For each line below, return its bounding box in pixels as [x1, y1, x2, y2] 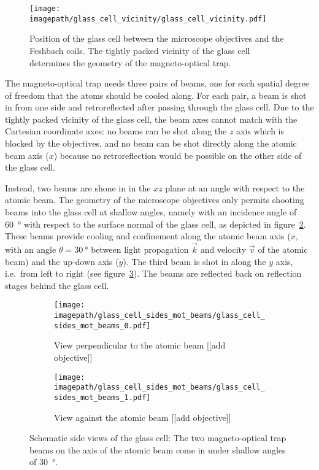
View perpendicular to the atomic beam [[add [54, 339, 226, 352]
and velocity [200, 243, 247, 256]
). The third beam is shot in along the [123, 255, 266, 268]
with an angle [5, 243, 56, 256]
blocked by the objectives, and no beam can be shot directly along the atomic [5, 137, 297, 150]
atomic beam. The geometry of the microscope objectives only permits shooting [5, 193, 304, 206]
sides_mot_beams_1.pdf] [54, 393, 151, 402]
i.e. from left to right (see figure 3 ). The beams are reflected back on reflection [5, 267, 302, 280]
